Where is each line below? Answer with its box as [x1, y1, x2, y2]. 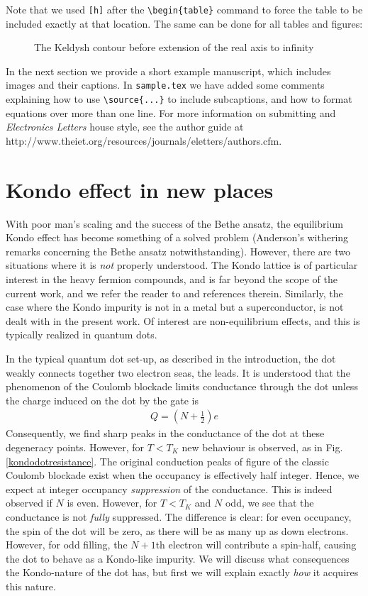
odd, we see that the [225, 495, 314, 510]
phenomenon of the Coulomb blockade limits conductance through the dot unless [6, 379, 358, 394]
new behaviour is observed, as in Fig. [182, 440, 343, 454]
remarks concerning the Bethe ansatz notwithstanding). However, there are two [6, 243, 350, 258]
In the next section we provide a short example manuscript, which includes [6, 63, 331, 78]
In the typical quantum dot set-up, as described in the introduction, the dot [6, 351, 336, 365]
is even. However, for [67, 495, 157, 510]
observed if [6, 495, 52, 510]
